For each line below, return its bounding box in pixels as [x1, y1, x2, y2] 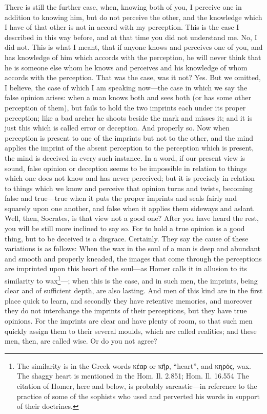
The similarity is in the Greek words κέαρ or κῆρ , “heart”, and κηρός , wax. [16, 360, 251, 371]
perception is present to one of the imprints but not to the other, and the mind [5, 132, 253, 143]
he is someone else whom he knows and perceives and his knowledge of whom [5, 62, 248, 72]
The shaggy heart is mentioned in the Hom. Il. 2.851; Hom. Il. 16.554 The [16, 370, 249, 381]
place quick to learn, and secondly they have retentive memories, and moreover [5, 295, 253, 306]
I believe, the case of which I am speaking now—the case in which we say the [5, 82, 248, 92]
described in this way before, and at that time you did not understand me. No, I [5, 31, 257, 42]
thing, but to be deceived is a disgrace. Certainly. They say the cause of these [5, 233, 249, 243]
